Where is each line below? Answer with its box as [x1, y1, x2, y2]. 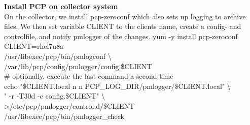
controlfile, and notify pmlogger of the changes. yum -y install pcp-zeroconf [4, 30, 238, 41]
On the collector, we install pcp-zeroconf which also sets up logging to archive [4, 11, 246, 21]
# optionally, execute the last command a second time [4, 71, 173, 81]
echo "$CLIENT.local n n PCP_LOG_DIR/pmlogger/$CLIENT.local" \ [4, 80, 231, 91]
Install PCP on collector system [4, 1, 118, 11]
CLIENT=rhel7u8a [4, 41, 64, 51]
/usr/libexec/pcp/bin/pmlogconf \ [4, 50, 112, 61]
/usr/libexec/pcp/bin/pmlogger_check [4, 110, 125, 121]
